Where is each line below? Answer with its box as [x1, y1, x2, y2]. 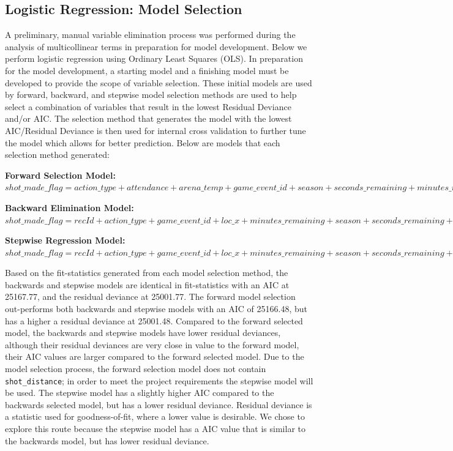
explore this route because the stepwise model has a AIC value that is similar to [5, 422, 305, 435]
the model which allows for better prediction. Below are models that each [5, 136, 280, 149]
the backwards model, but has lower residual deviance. [5, 434, 209, 447]
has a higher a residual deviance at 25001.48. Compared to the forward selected [5, 314, 303, 327]
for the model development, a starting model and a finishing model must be [5, 64, 289, 76]
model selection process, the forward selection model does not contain [5, 362, 266, 375]
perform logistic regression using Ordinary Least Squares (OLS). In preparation [5, 52, 303, 65]
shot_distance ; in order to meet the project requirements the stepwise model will [5, 374, 313, 387]
